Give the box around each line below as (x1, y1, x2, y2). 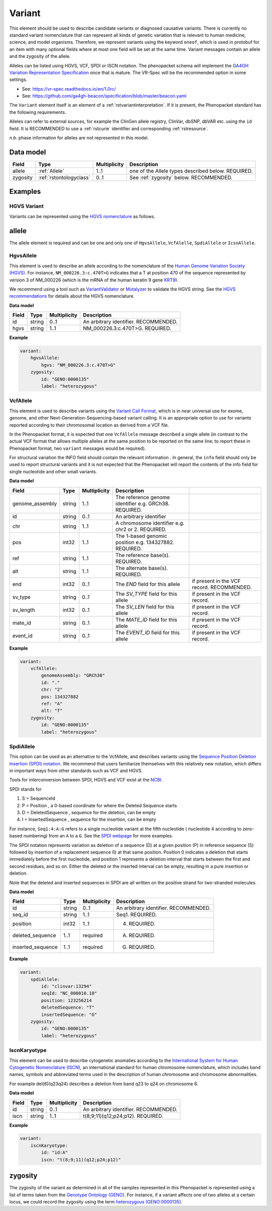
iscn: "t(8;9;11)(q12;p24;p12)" (41, 1157, 121, 1163)
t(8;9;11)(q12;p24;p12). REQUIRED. (83, 1112, 164, 1119)
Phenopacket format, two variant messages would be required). (9, 445, 146, 451)
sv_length (12, 606, 35, 613)
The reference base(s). (115, 551, 170, 558)
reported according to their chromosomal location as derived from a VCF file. (9, 422, 169, 428)
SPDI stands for (9, 786, 42, 792)
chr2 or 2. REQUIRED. (115, 526, 167, 533)
